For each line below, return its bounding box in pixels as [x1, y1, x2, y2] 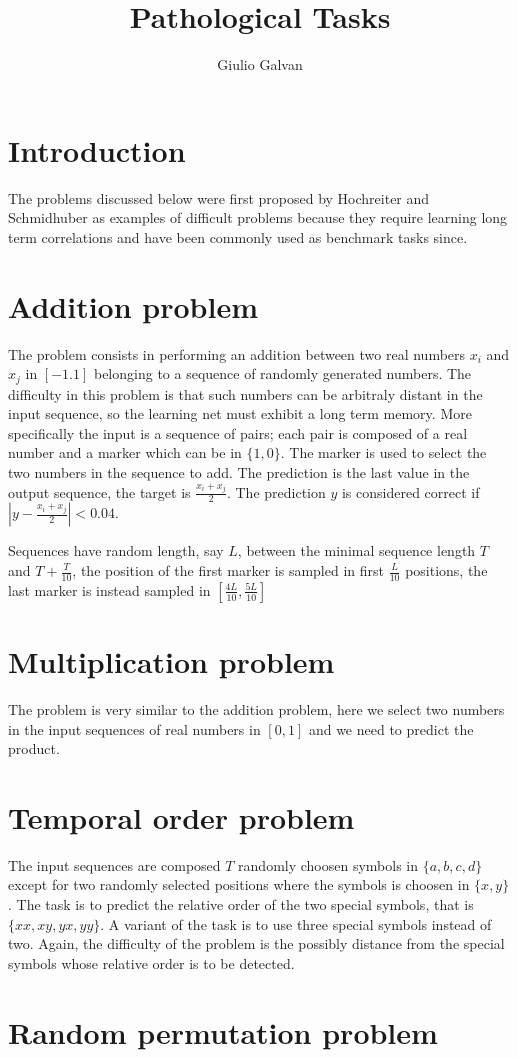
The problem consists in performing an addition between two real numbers [8, 343, 466, 364]
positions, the [405, 560, 488, 580]
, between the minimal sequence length [237, 540, 476, 561]
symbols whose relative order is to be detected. [8, 952, 295, 973]
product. [8, 738, 60, 759]
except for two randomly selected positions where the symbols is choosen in [8, 874, 470, 895]
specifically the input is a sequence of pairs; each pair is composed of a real [8, 422, 468, 443]
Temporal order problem [8, 796, 355, 837]
